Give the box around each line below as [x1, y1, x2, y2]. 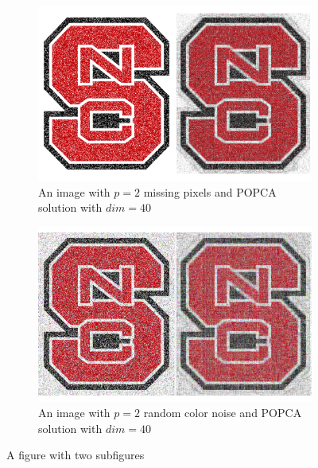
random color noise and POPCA [143, 404, 302, 420]
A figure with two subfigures [6, 447, 145, 463]
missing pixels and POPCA [143, 183, 277, 200]
